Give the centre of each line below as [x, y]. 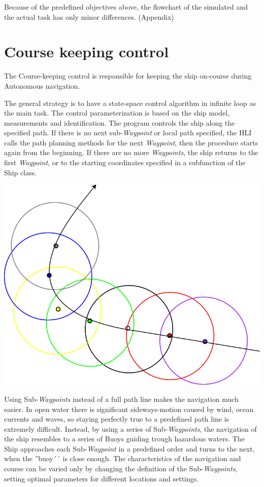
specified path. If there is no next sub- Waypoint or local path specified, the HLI [128, 133]
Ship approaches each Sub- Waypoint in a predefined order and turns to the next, [129, 448]
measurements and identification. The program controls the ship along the [120, 122]
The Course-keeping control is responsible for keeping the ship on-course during [128, 76]
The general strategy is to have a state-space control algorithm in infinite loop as [130, 103]
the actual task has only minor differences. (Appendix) [89, 16]
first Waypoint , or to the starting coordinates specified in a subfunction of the [125, 162]
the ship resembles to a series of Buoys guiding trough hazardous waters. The [124, 439]
